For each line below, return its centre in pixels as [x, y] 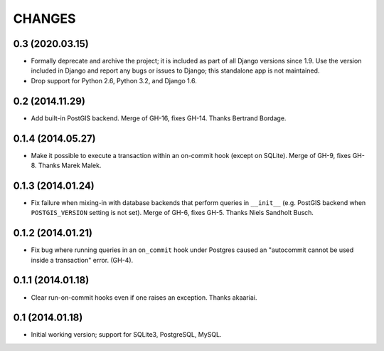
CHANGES [44, 19]
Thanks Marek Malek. [70, 166]
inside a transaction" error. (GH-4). [82, 260]
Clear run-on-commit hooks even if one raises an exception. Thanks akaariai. [144, 297]
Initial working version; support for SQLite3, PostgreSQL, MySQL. [126, 335]
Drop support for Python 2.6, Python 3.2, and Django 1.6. [114, 80]
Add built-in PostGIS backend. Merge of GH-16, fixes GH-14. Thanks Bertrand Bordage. [159, 118]
